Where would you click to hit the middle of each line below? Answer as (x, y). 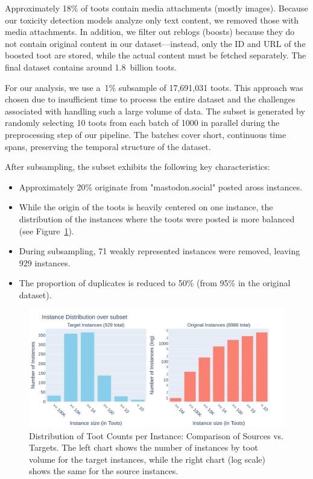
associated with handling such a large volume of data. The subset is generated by (155, 111)
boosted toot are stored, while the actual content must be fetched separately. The (156, 55)
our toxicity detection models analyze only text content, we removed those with (152, 20)
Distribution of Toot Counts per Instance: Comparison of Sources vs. (156, 435)
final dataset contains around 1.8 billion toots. (91, 67)
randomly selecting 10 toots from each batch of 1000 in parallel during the (142, 123)
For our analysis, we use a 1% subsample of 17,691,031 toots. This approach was (154, 87)
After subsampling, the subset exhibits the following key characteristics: (138, 167)
